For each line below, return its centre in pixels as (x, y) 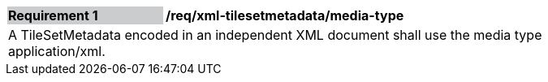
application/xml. (57, 51)
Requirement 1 (53, 15)
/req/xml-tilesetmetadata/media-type (285, 15)
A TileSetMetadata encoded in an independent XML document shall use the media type (275, 35)
